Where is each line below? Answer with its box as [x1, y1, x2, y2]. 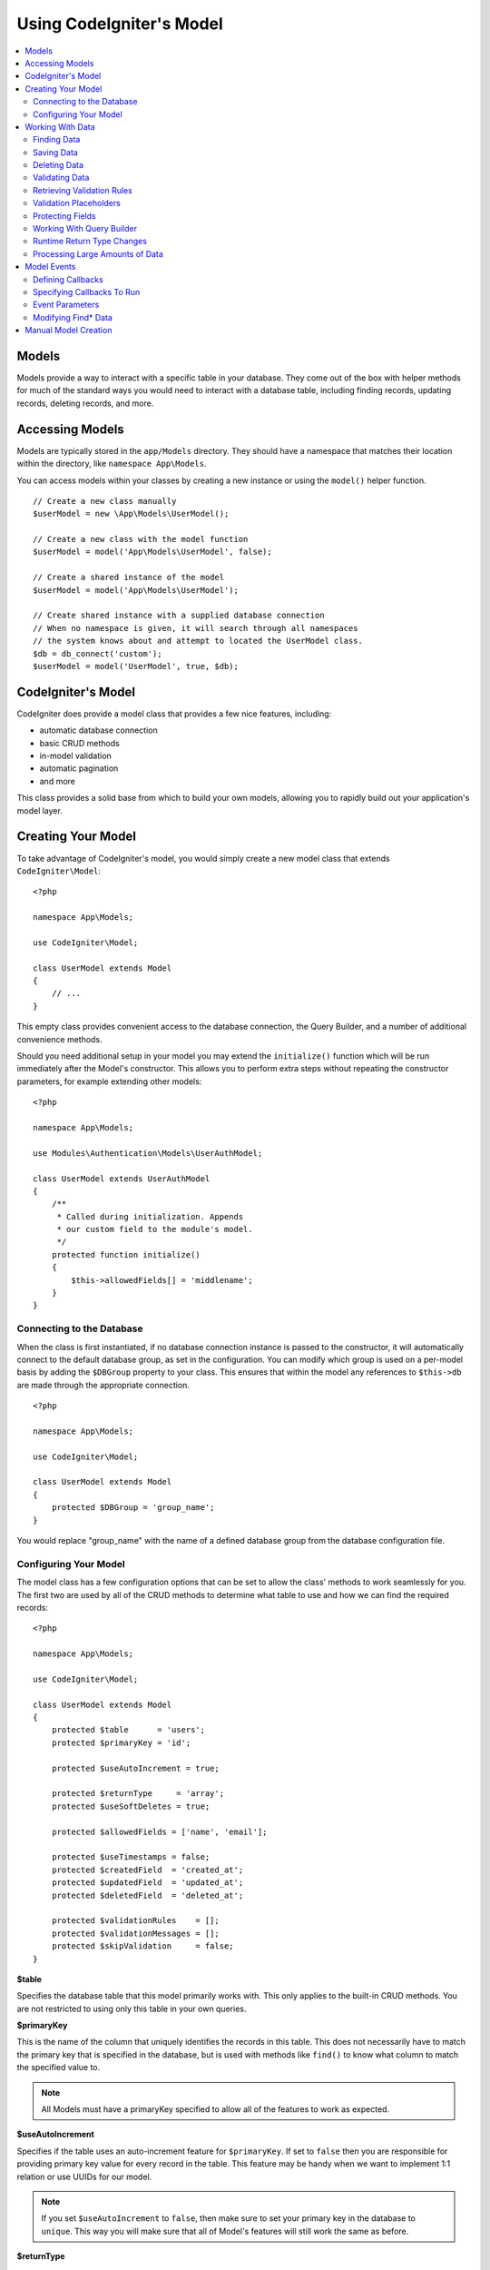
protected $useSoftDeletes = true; [51, 1801, 211, 1811]
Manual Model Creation [24, 325, 113, 336]
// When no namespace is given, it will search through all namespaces [33, 623, 358, 633]
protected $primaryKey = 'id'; [51, 1737, 191, 1748]
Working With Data [24, 121, 95, 132]
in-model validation [39, 750, 113, 762]
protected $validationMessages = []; [51, 1928, 220, 1939]
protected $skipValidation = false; [51, 1941, 235, 1951]
